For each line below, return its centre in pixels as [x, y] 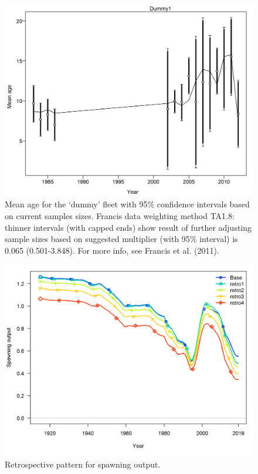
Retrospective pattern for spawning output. [83, 464]
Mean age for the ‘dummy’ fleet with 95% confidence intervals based [127, 204]
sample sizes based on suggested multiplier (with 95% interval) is [121, 239]
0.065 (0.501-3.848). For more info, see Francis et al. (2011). [112, 250]
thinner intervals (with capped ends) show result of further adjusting [128, 227]
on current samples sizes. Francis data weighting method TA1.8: [120, 216]
